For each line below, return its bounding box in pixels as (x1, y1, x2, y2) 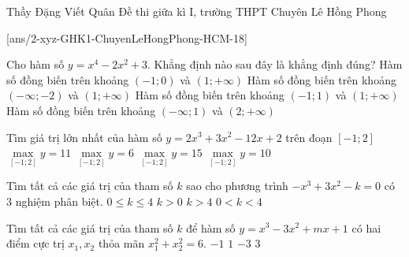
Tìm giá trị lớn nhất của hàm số (6, 128, 162, 145)
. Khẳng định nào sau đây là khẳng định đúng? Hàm (147, 56, 403, 73)
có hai (351, 219, 381, 236)
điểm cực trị (6, 235, 65, 251)
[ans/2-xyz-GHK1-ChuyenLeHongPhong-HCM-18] (6, 29, 247, 46)
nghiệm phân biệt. (15, 192, 103, 209)
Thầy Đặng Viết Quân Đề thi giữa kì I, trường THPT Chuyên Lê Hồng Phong (6, 3, 387, 19)
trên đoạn (285, 128, 333, 145)
